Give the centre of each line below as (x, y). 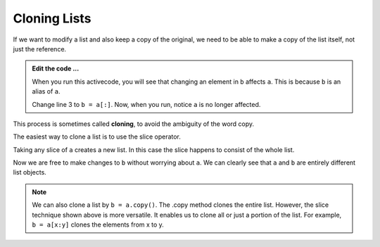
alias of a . (46, 91)
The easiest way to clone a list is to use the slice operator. (97, 137)
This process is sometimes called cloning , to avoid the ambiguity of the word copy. (134, 124)
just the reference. (40, 49)
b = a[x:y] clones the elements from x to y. (98, 224)
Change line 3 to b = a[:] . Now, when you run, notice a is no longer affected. (146, 104)
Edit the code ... (56, 69)
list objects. (30, 172)
